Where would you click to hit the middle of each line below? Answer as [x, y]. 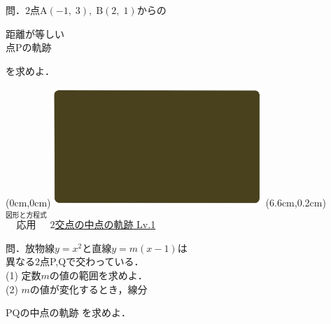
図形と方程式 [26, 215]
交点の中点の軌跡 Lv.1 [105, 224]
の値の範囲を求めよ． [98, 275]
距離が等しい [35, 33]
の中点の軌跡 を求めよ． [76, 312]
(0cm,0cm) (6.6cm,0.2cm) [166, 203]
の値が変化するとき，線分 [89, 289]
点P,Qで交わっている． [92, 261]
